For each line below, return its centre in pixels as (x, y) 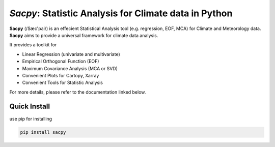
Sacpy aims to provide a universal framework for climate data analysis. (84, 35)
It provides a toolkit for (33, 45)
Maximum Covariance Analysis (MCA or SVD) (70, 68)
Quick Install (30, 107)
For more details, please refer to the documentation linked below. (78, 92)
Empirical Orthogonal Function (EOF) (61, 62)
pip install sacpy (43, 132)
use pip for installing (31, 119)
